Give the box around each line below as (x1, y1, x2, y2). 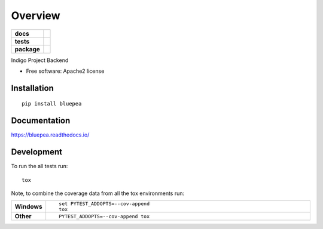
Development (11, 147, 63, 157)
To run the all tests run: (11, 163, 68, 170)
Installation (11, 83, 54, 93)
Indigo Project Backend (11, 57, 69, 64)
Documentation (11, 116, 71, 126)
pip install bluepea (22, 100, 82, 107)
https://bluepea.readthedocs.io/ (11, 131, 90, 138)
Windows (14, 203, 42, 211)
